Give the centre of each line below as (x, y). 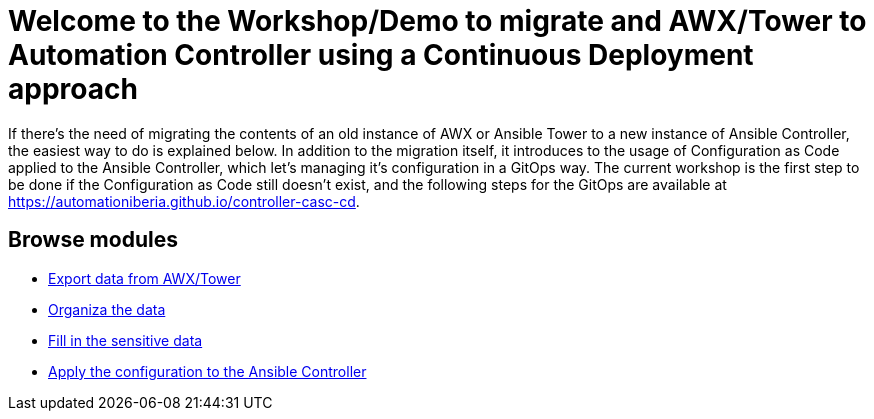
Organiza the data (107, 309)
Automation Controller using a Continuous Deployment (381, 55)
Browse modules (93, 240)
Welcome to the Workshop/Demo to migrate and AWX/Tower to (437, 21)
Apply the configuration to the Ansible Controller (207, 371)
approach (73, 89)
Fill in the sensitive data (125, 340)
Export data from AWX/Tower (144, 278)
